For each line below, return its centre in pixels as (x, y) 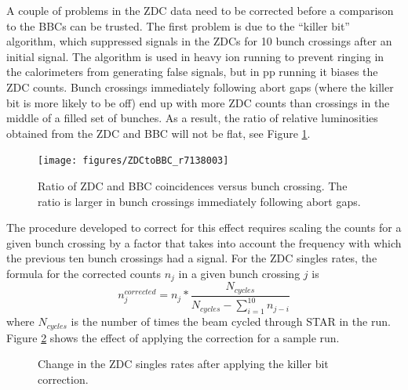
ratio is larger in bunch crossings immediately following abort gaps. (199, 201)
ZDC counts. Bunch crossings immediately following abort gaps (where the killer (200, 87)
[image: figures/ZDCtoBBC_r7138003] (133, 161)
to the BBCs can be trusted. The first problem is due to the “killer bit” (178, 25)
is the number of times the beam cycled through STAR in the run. (231, 321)
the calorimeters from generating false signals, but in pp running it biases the (192, 72)
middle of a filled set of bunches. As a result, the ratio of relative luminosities (192, 118)
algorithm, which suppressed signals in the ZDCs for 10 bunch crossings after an (199, 41)
